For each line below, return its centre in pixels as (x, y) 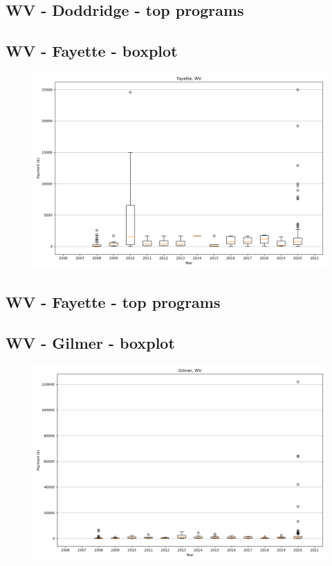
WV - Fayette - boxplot (92, 51)
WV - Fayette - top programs (113, 302)
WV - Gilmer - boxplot (90, 343)
